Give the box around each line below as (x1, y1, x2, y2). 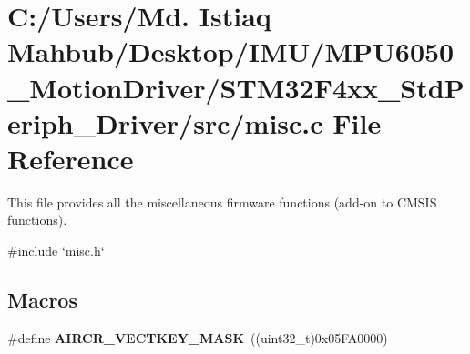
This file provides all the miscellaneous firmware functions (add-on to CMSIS (7, 192, 437, 211)
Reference (7, 139, 134, 177)
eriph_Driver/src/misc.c (7, 104, 323, 141)
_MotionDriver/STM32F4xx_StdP (7, 68, 465, 106)
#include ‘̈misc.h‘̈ (7, 241, 105, 260)
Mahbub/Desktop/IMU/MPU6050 (7, 33, 455, 70)
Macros (7, 286, 77, 314)
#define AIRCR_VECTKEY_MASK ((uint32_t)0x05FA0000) (7, 328, 388, 347)
